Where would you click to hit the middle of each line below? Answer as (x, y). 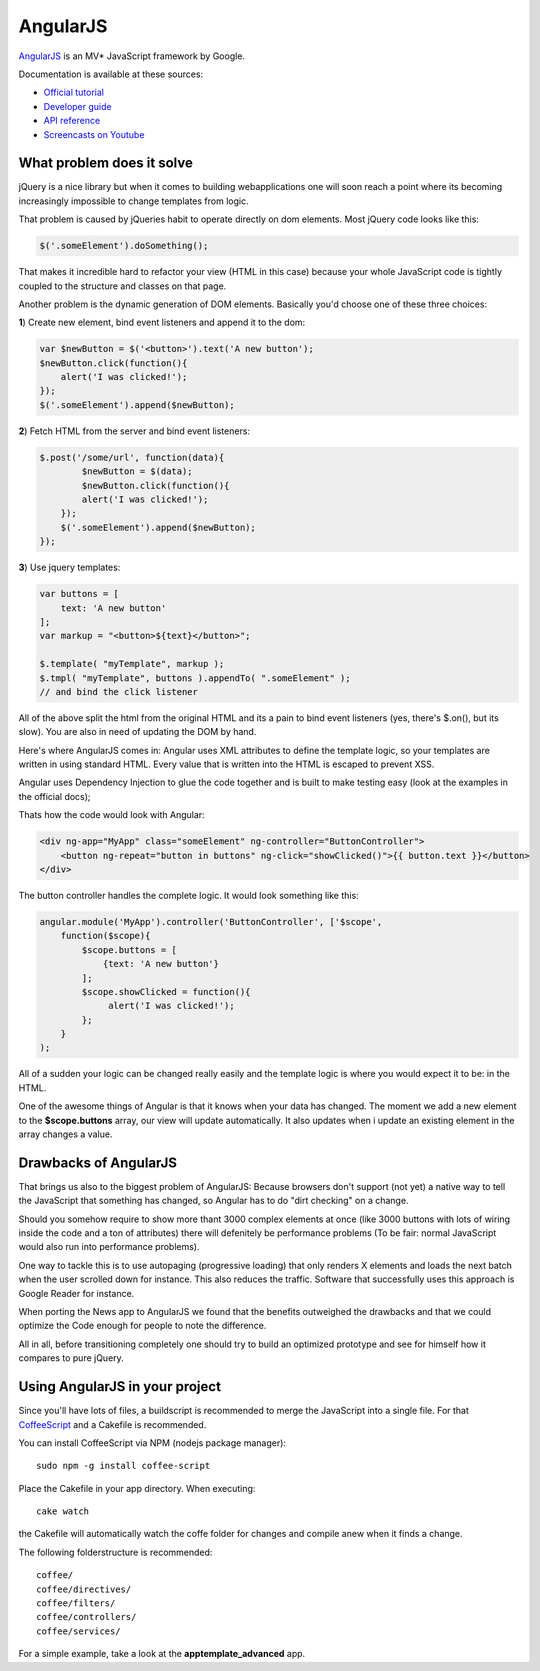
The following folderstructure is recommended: (115, 1552)
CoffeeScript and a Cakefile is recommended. (112, 1424)
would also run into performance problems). (109, 1247)
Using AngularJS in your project (120, 1386)
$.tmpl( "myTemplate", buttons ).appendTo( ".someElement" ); (195, 678)
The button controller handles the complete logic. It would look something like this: (188, 895)
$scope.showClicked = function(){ (166, 991)
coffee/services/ (78, 1631)
